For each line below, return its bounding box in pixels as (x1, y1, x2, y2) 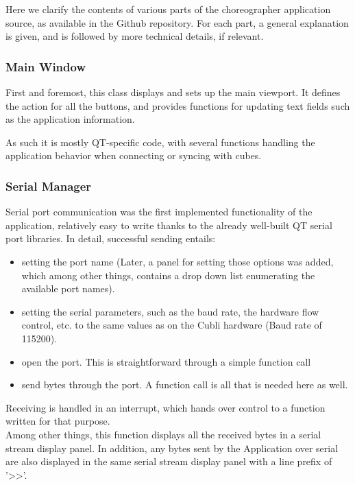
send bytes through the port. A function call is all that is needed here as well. (21, 377, 348, 392)
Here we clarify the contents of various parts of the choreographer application (5, 2, 331, 16)
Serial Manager (5, 177, 92, 194)
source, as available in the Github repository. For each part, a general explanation (5, 15, 349, 29)
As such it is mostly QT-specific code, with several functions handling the (5, 134, 315, 149)
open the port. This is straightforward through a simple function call (21, 354, 311, 368)
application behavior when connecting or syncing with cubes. (5, 148, 262, 163)
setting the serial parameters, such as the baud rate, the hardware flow (21, 304, 319, 318)
